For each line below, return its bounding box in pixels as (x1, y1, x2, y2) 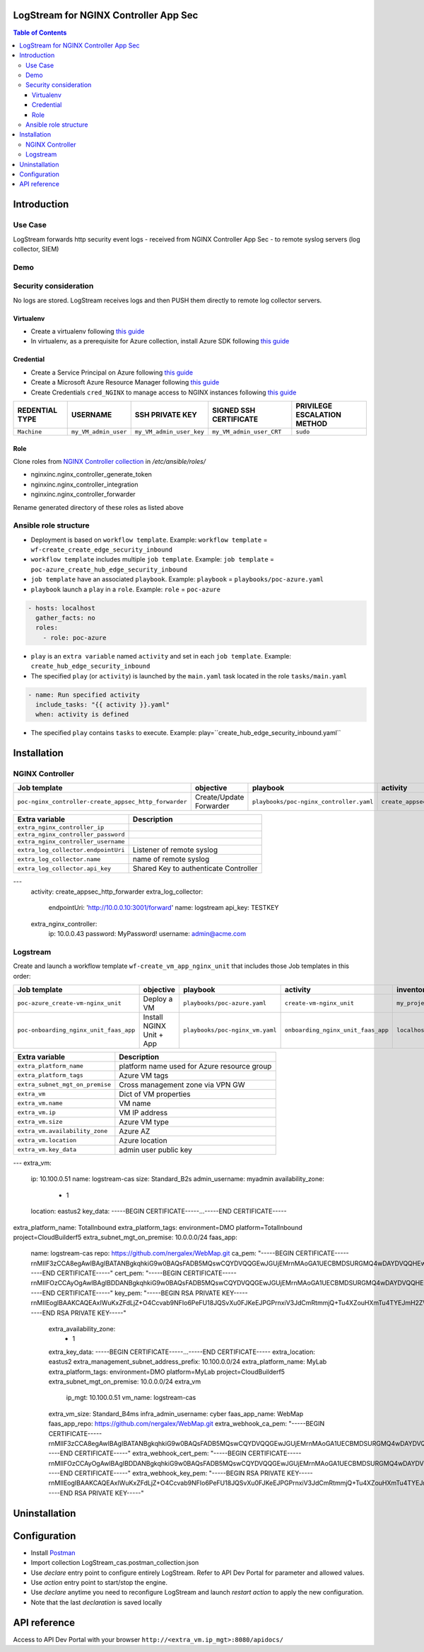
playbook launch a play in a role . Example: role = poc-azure (30, 585, 220, 593)
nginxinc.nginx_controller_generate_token (30, 470, 152, 479)
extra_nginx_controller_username (17, 838, 125, 845)
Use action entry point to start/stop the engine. (30, 1578, 167, 1586)
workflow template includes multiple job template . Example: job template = (30, 555, 275, 564)
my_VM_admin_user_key (134, 428, 205, 435)
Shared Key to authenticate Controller (132, 864, 258, 874)
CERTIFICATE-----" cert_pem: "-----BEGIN (57, 1269, 182, 1277)
